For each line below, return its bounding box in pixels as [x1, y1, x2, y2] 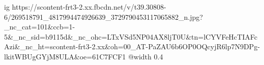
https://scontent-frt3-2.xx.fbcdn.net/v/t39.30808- [12, 2, 166, 12]
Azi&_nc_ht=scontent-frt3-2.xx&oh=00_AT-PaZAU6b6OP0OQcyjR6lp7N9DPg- [4, 41, 260, 52]
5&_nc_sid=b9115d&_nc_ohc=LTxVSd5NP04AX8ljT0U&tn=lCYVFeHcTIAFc [4, 31, 257, 42]
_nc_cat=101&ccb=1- [4, 21, 75, 32]
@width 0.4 [128, 51, 163, 61]
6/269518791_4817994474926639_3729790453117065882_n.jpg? [4, 11, 203, 22]
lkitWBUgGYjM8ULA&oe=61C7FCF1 [4, 51, 126, 61]
